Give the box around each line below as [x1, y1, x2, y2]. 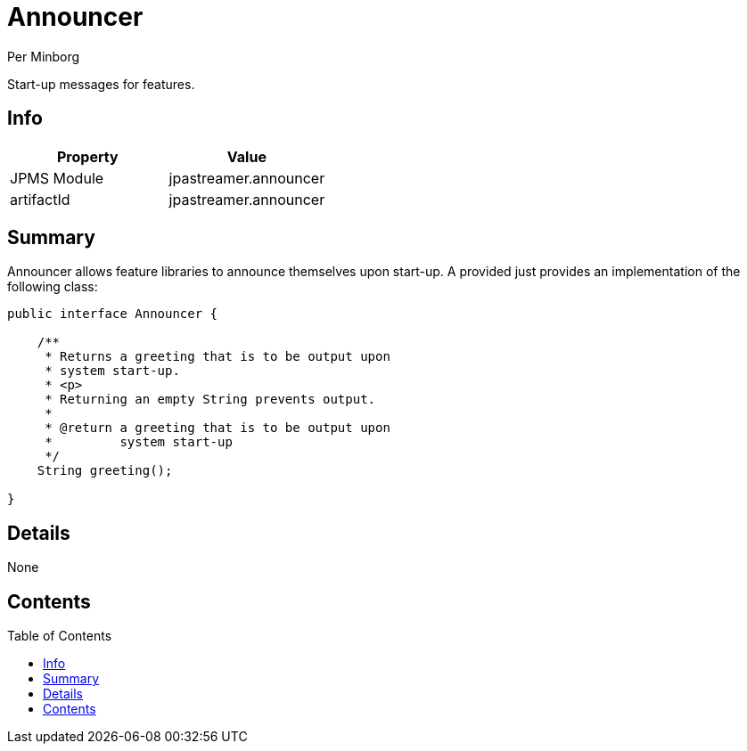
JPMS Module [10, 168, 104, 187]
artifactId [10, 190, 70, 208]
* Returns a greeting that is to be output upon [45, 349, 390, 364]
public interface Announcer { [7, 306, 218, 322]
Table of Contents [7, 628, 112, 644]
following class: [7, 279, 98, 295]
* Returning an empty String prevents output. [45, 392, 376, 407]
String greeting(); [37, 463, 173, 478]
